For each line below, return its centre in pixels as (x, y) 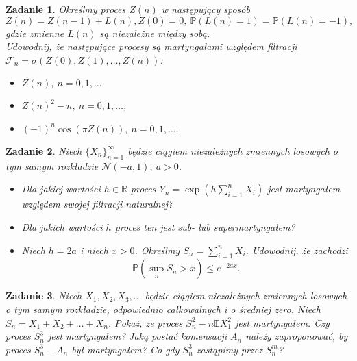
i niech (94, 250)
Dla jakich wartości (62, 226)
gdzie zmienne (35, 33)
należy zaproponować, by (297, 336)
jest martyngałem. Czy (282, 322)
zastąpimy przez (229, 349)
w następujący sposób (206, 9)
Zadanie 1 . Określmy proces (66, 9)
